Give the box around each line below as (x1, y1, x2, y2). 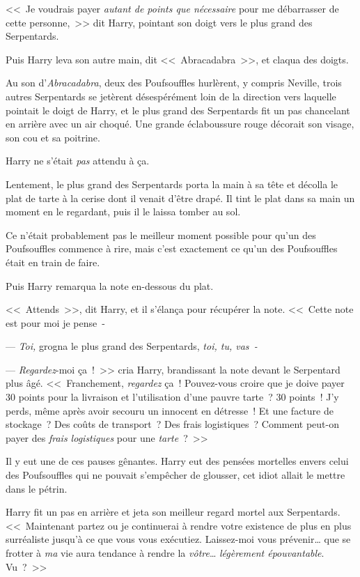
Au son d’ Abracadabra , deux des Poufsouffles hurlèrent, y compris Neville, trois (6, 75, 342, 90)
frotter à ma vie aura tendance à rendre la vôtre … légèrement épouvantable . (6, 546, 324, 560)
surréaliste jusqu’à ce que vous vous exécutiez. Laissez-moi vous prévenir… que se (6, 532, 351, 546)
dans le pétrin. (6, 481, 68, 495)
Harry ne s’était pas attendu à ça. (6, 153, 150, 168)
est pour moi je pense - (6, 315, 105, 330)
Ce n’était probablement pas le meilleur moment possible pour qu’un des (6, 227, 316, 242)
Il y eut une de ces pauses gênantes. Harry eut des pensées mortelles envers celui (6, 454, 349, 468)
